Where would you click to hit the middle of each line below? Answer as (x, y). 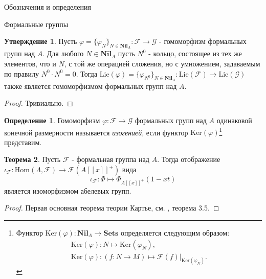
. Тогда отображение (189, 159)
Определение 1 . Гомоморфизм (52, 120)
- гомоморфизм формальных (203, 41)
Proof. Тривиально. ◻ (39, 103)
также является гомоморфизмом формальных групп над (91, 86)
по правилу (21, 73)
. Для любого (63, 53)
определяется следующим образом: (175, 232)
